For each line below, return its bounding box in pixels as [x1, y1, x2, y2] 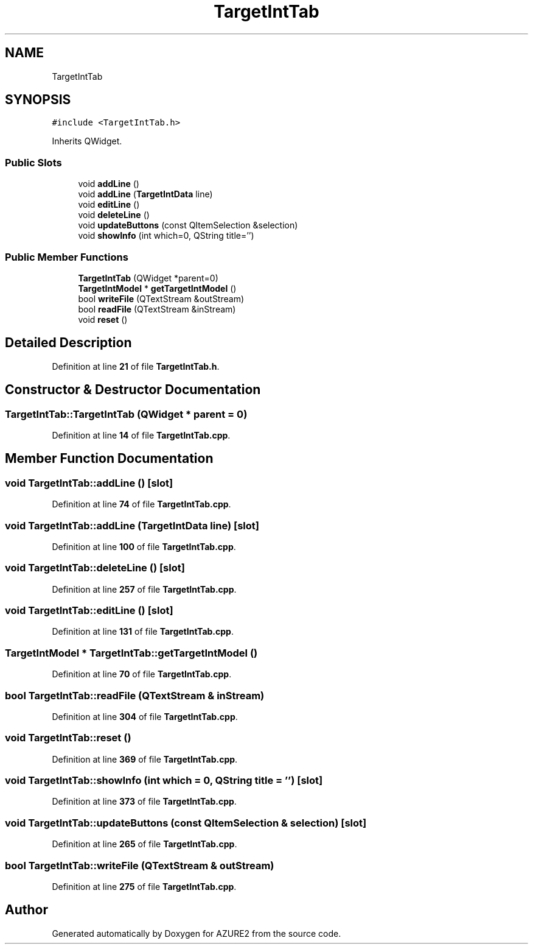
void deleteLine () [78, 210, 150, 220]
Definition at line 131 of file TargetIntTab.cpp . [52, 626, 234, 637]
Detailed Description [5, 335, 132, 351]
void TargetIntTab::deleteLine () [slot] [5, 562, 185, 574]
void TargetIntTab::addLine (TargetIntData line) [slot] [5, 519, 259, 532]
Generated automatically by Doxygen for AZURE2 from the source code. [52, 928, 341, 939]
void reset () [78, 314, 128, 325]
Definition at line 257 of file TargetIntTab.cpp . [52, 584, 237, 594]
